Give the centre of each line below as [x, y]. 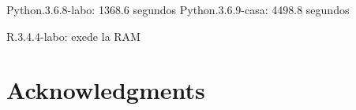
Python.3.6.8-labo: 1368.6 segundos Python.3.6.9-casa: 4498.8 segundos [178, 9]
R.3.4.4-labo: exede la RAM [73, 36]
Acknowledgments [106, 90]
